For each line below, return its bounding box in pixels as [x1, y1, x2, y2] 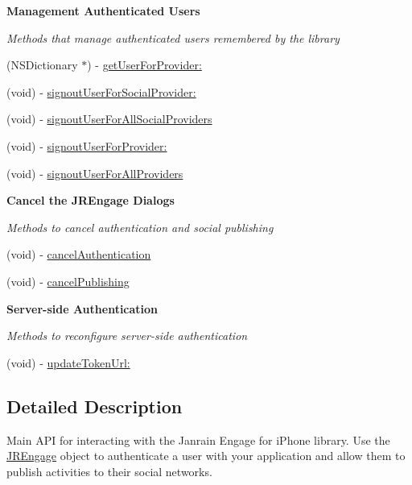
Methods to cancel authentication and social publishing [6, 218, 274, 235]
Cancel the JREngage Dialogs [6, 192, 175, 209]
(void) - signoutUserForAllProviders [6, 164, 183, 181]
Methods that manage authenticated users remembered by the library [6, 29, 340, 46]
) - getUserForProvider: [87, 56, 202, 73]
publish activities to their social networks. [6, 462, 212, 479]
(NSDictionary [6, 56, 78, 73]
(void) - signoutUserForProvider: [6, 137, 167, 154]
